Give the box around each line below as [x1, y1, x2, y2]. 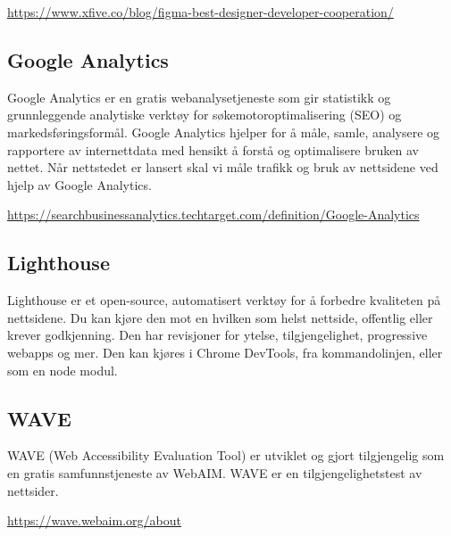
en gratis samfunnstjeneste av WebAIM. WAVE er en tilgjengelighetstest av [7, 463, 422, 482]
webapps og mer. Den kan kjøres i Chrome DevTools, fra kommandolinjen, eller [7, 342, 443, 361]
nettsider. [7, 481, 59, 499]
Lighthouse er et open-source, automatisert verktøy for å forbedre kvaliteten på [7, 291, 441, 309]
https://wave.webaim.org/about [7, 511, 181, 530]
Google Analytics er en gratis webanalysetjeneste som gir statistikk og [7, 87, 391, 106]
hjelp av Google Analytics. [7, 175, 152, 194]
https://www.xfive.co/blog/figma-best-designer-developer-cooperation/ [7, 3, 394, 21]
